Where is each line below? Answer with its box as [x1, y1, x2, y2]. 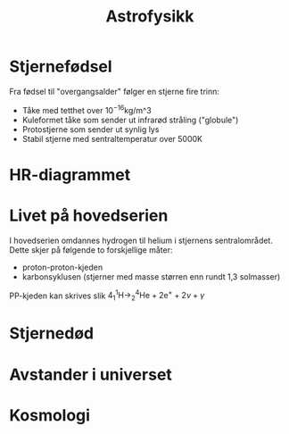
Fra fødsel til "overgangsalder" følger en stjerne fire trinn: [9, 86, 220, 96]
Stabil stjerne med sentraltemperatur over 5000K [21, 133, 203, 144]
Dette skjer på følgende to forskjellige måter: [9, 244, 173, 255]
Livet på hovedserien [9, 205, 169, 225]
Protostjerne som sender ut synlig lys [21, 123, 160, 135]
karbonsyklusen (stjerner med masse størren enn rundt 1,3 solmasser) [21, 271, 281, 282]
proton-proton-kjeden [21, 262, 103, 272]
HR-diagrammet [9, 164, 131, 185]
